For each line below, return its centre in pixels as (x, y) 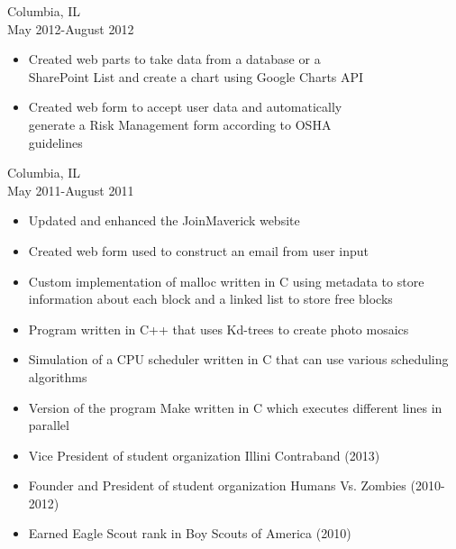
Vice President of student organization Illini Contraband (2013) (204, 455)
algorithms (58, 376)
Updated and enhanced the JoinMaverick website (164, 220)
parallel (49, 425)
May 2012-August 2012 (71, 28)
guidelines (55, 142)
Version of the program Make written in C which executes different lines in (235, 407)
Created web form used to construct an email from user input (199, 250)
